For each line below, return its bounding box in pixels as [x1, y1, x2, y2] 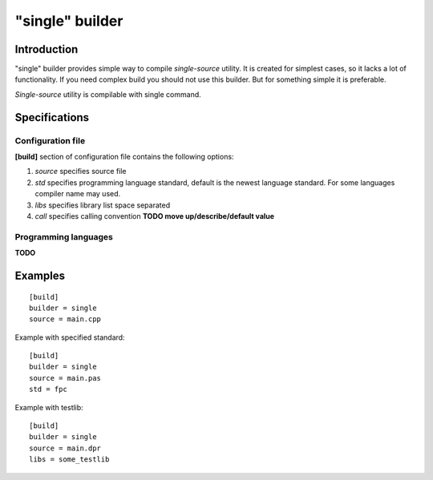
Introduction [14, 42, 79, 56]
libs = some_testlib [29, 455, 110, 464]
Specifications [14, 111, 90, 124]
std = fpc [29, 385, 67, 394]
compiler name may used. [34, 189, 121, 199]
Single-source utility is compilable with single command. [14, 89, 202, 99]
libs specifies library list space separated [34, 200, 171, 210]
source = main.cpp [29, 315, 102, 324]
